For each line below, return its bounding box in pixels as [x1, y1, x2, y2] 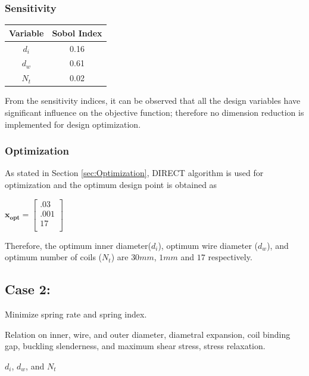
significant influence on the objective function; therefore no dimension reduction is [5, 106, 304, 118]
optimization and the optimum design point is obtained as [5, 178, 217, 190]
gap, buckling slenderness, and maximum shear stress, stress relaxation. [5, 340, 266, 352]
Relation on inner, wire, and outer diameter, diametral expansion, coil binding [5, 328, 291, 340]
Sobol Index [52, 26, 102, 39]
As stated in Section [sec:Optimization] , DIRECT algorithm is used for [5, 167, 264, 179]
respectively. [208, 251, 252, 263]
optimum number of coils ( [5, 251, 102, 263]
